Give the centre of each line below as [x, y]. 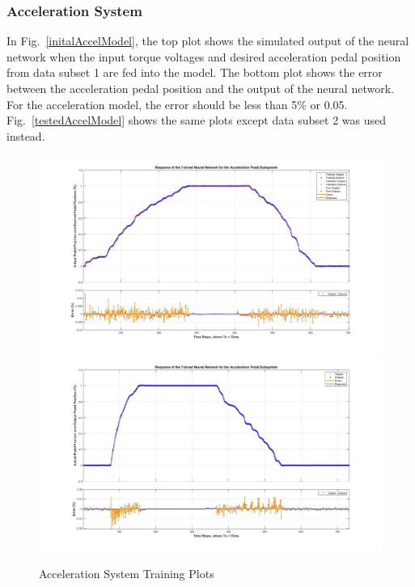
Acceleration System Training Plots [127, 573]
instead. [26, 135]
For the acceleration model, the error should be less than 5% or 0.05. [177, 104]
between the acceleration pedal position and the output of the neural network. [200, 88]
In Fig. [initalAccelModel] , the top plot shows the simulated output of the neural [208, 41]
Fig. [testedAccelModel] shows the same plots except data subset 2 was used [197, 120]
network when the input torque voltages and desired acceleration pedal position [204, 56]
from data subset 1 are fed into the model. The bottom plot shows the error [195, 72]
